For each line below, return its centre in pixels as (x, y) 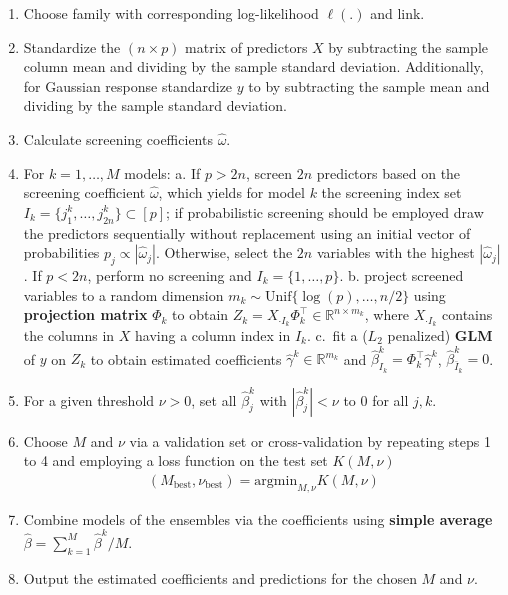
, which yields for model (231, 192)
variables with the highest (395, 252)
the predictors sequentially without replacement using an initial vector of (247, 232)
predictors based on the (388, 172)
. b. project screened (401, 274)
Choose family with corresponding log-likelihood (171, 13)
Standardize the (72, 46)
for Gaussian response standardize (128, 85)
